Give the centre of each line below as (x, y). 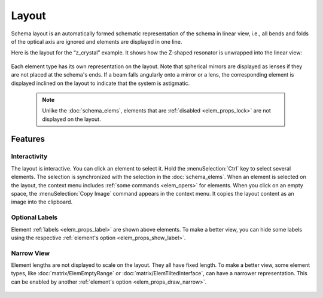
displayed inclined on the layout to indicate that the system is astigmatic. (100, 83)
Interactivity (29, 157)
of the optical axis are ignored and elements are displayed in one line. (97, 41)
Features (28, 139)
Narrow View (31, 253)
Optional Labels (34, 217)
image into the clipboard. (42, 202)
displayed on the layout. (71, 119)
